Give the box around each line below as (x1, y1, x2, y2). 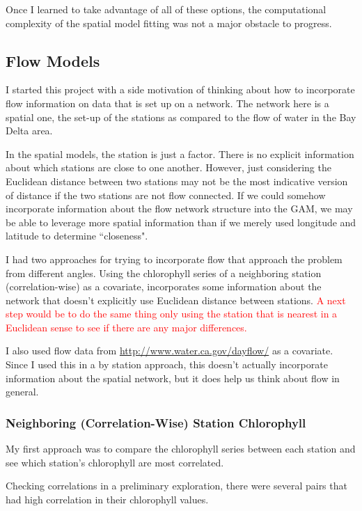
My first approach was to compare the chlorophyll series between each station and (6, 441, 356, 456)
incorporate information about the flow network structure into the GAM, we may (6, 201, 353, 216)
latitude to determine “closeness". (6, 228, 148, 243)
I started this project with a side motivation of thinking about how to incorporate (6, 82, 355, 97)
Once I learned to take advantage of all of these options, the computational (6, 2, 326, 16)
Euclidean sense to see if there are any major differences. (6, 320, 247, 334)
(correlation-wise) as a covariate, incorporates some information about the (6, 279, 322, 294)
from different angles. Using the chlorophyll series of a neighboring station (6, 265, 322, 280)
